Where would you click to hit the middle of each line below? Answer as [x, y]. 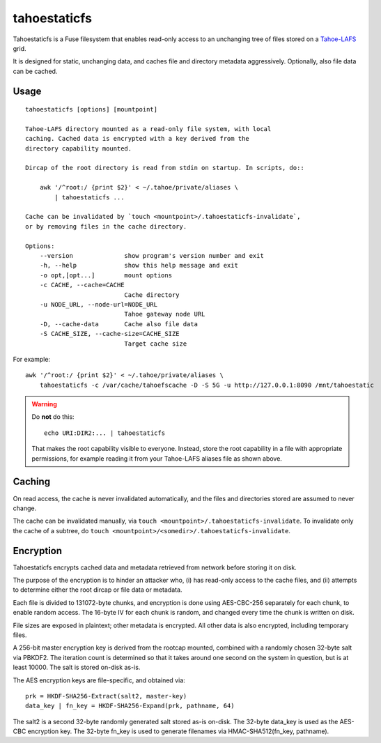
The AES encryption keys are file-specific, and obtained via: [99, 680]
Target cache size [156, 344]
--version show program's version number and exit [151, 255]
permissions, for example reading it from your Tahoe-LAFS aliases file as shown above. [157, 458]
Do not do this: [53, 417]
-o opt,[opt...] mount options [106, 275]
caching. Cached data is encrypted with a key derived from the [138, 139]
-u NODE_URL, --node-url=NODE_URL [99, 304]
